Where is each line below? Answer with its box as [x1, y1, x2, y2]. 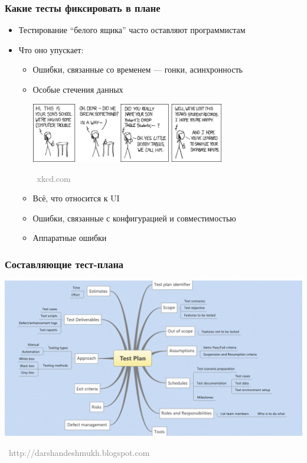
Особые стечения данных [32, 83, 123, 95]
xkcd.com [37, 172, 71, 184]
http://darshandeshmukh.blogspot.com [8, 446, 150, 458]
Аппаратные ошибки [32, 231, 107, 244]
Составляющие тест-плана [5, 256, 124, 271]
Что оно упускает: [18, 43, 84, 56]
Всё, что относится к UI [32, 192, 120, 204]
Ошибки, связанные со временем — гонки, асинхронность [32, 63, 243, 76]
